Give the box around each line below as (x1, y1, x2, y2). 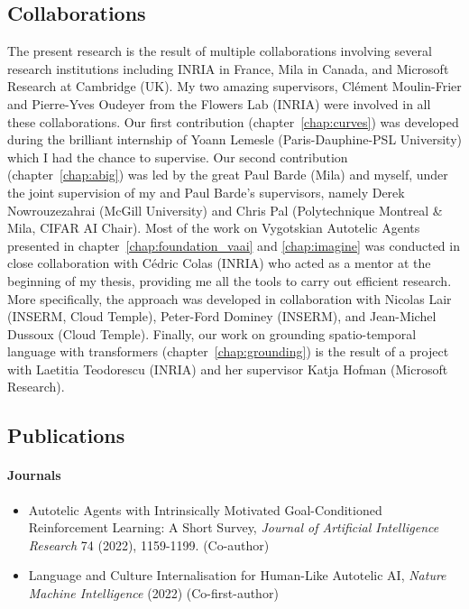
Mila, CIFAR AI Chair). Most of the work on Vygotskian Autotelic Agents (7, 218, 420, 237)
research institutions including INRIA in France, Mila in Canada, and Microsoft (7, 59, 449, 78)
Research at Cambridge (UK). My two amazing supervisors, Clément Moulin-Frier (7, 77, 462, 96)
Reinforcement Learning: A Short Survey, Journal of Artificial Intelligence (28, 518, 439, 537)
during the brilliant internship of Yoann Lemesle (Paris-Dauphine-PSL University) (7, 130, 462, 149)
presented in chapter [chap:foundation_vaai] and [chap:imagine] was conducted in (7, 235, 460, 254)
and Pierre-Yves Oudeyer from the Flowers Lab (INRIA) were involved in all (7, 94, 431, 113)
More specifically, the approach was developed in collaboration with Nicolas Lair (7, 289, 452, 308)
